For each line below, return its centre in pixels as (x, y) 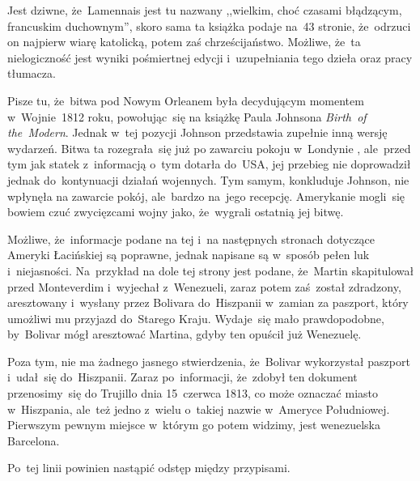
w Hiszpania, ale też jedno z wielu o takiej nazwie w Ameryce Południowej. (199, 409)
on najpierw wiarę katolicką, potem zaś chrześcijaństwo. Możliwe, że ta (184, 42)
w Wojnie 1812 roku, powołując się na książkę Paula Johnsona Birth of (187, 116)
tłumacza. (32, 73)
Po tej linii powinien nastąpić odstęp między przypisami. (149, 468)
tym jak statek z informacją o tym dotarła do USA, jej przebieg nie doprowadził (209, 164)
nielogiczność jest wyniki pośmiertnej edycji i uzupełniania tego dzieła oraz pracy (210, 57)
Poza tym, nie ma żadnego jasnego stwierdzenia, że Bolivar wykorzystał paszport (209, 361)
